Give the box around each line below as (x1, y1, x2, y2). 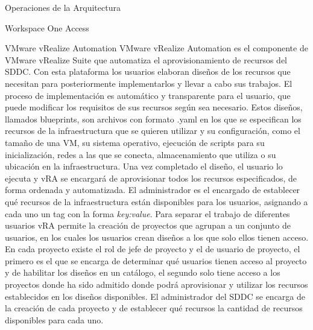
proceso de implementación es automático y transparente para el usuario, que (5, 89, 291, 101)
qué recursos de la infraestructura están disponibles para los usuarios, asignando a (5, 195, 308, 208)
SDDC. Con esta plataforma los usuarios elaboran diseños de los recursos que (5, 65, 291, 78)
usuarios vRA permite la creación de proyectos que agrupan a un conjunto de (5, 219, 291, 232)
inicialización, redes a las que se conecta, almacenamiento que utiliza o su (5, 148, 276, 160)
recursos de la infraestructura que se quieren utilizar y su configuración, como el (5, 124, 300, 137)
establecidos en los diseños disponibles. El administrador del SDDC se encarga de (5, 290, 305, 302)
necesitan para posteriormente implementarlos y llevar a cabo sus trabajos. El (5, 77, 292, 89)
